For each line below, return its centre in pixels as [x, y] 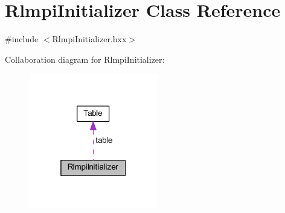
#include [22, 39]
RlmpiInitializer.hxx [89, 39]
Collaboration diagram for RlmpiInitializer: [85, 59]
